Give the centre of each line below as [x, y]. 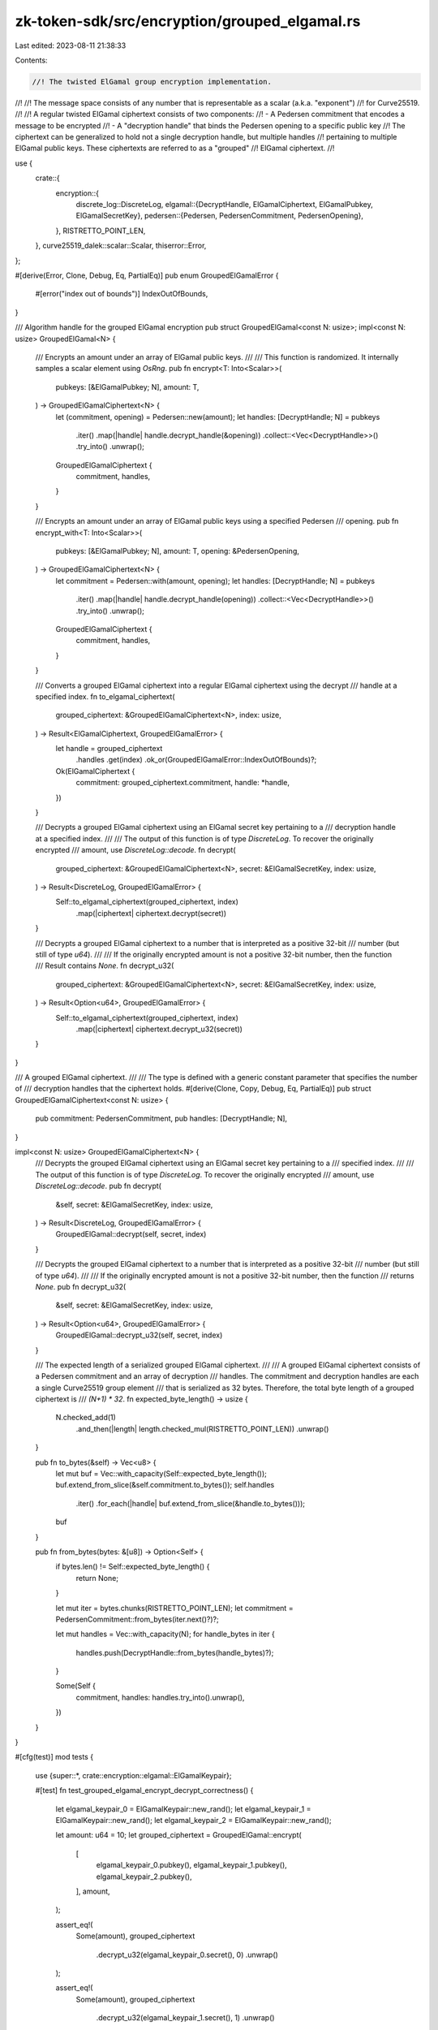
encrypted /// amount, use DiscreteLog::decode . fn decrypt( [135, 850]
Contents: [31, 60]
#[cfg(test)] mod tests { [54, 1757]
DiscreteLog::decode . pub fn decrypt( [99, 1186]
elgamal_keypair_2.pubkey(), [144, 1877]
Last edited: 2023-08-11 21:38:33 [71, 45]
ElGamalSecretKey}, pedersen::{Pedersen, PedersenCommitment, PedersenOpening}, [220, 216]
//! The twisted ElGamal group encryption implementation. [152, 82]
